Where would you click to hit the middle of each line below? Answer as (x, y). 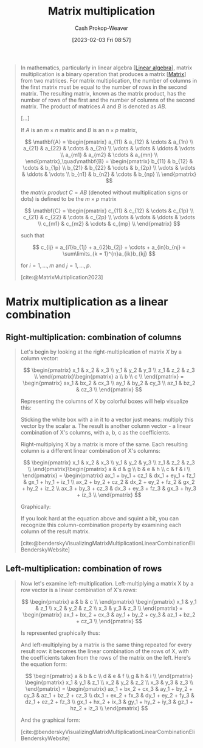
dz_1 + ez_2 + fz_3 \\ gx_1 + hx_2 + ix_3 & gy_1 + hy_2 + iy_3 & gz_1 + (109, 702)
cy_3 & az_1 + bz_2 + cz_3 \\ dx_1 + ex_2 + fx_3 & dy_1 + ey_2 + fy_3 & (109, 695)
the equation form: (44, 664)
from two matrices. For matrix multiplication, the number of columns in (109, 80)
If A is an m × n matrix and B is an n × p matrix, (79, 130)
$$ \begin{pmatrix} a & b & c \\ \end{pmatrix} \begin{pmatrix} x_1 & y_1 (109, 601)
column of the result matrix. (55, 531)
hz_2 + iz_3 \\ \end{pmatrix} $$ (109, 708)
